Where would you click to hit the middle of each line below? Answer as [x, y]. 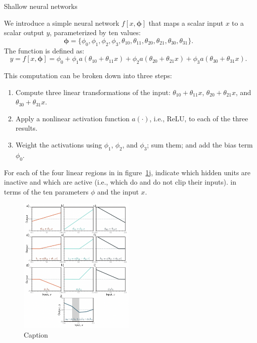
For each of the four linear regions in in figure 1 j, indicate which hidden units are [127, 172]
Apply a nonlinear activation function [73, 118]
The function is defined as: [44, 50]
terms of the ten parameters [46, 191]
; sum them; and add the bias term [200, 144]
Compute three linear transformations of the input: [93, 92]
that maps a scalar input [186, 23]
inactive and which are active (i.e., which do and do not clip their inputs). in [120, 182]
